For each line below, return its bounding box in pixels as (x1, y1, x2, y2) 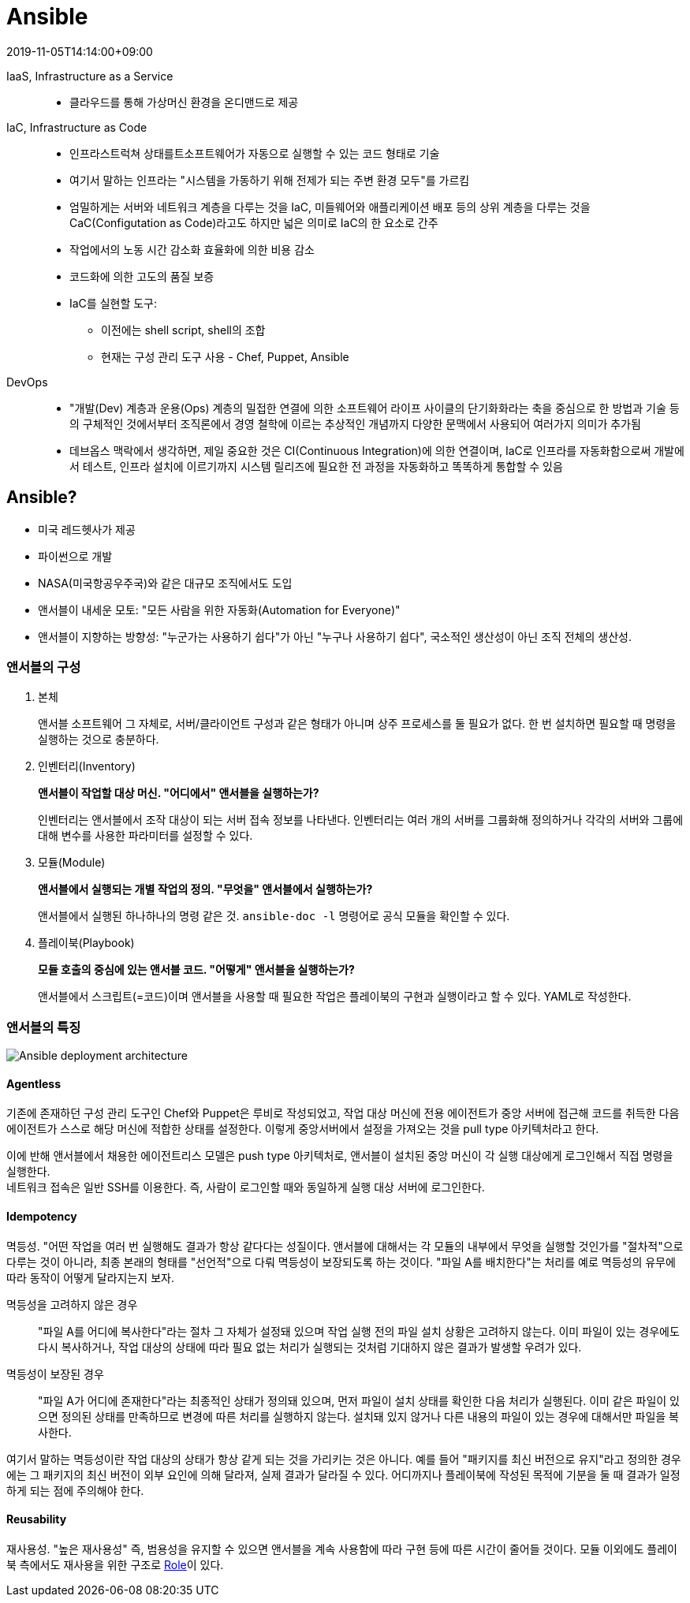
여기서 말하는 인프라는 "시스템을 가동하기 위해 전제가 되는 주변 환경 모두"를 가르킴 (69, 173, 470, 187)
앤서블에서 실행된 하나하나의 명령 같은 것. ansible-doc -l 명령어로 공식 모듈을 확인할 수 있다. (38, 909, 510, 923)
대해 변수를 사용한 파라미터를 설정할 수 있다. (38, 829, 253, 843)
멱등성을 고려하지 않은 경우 (6, 1297, 138, 1311)
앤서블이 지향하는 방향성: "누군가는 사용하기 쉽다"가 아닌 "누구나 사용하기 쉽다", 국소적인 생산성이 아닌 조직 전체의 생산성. (38, 629, 632, 643)
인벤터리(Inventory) (38, 759, 136, 774)
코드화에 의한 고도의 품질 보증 (69, 269, 214, 283)
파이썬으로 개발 (38, 549, 113, 563)
